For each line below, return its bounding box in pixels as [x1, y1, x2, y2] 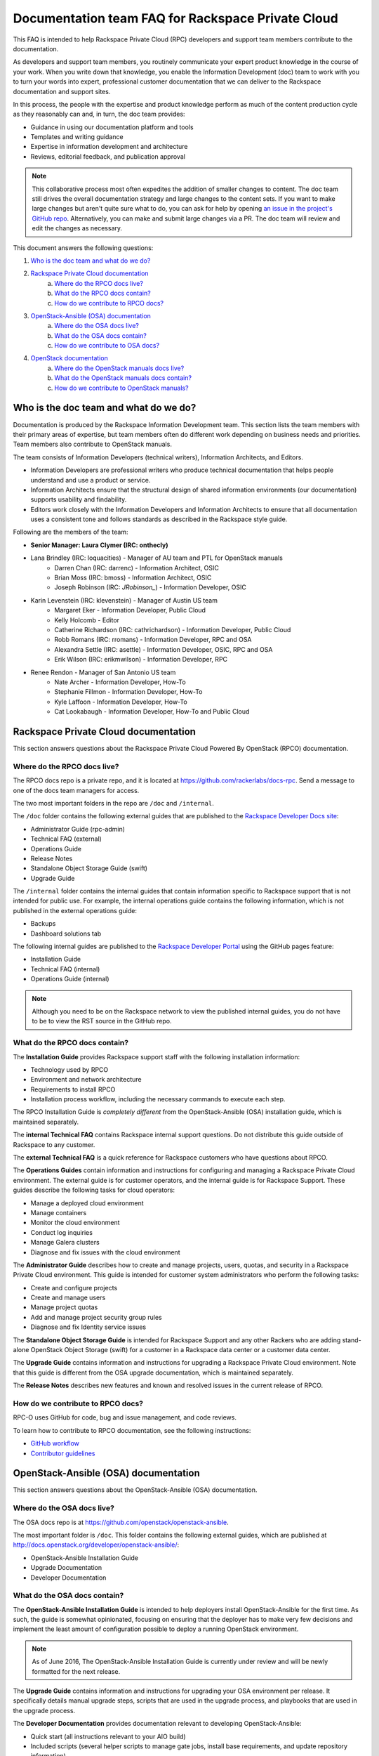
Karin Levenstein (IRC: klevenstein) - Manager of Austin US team [30, 596, 218, 604]
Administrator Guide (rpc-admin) [30, 825, 126, 833]
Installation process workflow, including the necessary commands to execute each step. [30, 1095, 286, 1103]
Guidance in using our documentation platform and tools [30, 123, 194, 131]
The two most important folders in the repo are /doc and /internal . [13, 799, 214, 807]
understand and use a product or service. [30, 476, 151, 484]
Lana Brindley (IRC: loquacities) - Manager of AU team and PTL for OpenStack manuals [30, 553, 284, 562]
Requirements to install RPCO [30, 1085, 116, 1094]
